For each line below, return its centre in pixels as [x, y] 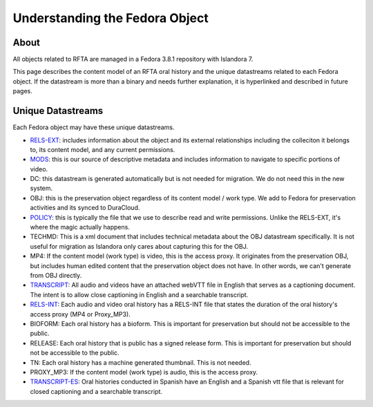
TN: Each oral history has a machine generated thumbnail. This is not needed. [141, 362]
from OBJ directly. [56, 275]
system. [41, 188]
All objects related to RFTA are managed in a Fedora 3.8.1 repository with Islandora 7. [133, 59]
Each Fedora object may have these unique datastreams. [94, 127]
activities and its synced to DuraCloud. [85, 208]
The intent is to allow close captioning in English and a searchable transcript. [139, 294]
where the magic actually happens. [80, 227]
